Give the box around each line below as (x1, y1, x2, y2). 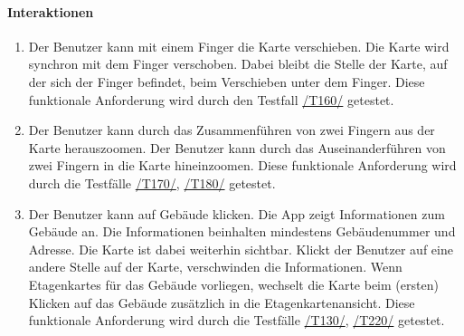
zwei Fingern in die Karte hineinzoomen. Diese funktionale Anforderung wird (28, 156, 457, 175)
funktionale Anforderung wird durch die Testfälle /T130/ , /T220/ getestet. (28, 311, 445, 330)
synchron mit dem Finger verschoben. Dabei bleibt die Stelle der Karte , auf (28, 54, 448, 73)
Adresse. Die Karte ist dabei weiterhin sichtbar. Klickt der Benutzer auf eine (28, 239, 453, 258)
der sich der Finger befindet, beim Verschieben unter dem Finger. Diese (28, 72, 425, 91)
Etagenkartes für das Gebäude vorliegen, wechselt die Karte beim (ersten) (28, 274, 439, 293)
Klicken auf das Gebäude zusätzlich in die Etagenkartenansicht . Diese (28, 293, 415, 312)
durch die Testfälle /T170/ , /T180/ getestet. (28, 173, 276, 192)
